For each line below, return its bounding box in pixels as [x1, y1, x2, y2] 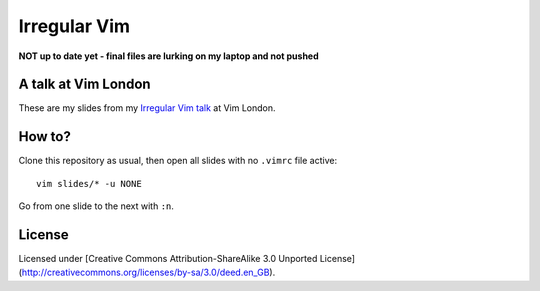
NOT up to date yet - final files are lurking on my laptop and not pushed [18, 50, 319, 62]
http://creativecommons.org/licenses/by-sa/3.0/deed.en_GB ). [21, 266, 276, 279]
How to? [18, 128, 72, 145]
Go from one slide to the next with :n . [18, 200, 175, 212]
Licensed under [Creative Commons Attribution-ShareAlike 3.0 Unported [18, 253, 318, 265]
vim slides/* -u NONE [36, 178, 142, 189]
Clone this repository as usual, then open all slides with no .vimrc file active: [18, 155, 338, 167]
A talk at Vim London [18, 76, 151, 93]
